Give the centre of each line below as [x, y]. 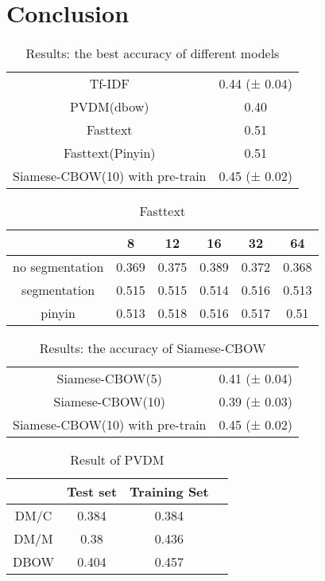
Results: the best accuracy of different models [153, 53]
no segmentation [58, 267]
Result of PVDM [117, 460]
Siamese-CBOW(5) [109, 379]
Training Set [169, 492]
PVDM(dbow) [109, 107]
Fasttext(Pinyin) [109, 153]
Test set [92, 492]
